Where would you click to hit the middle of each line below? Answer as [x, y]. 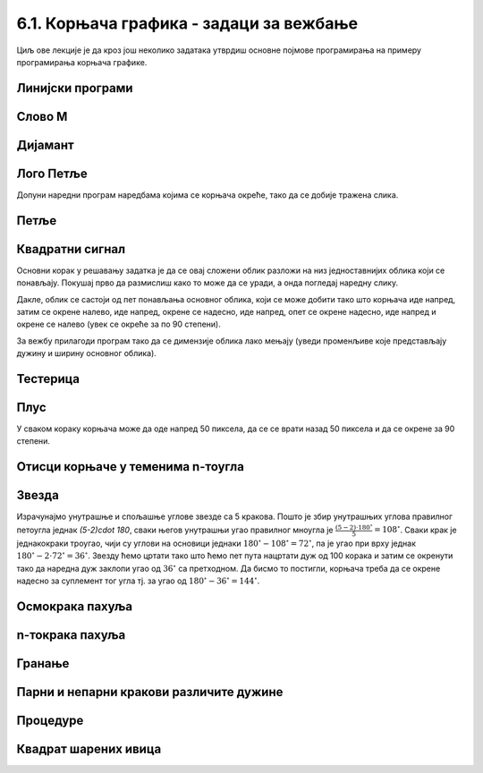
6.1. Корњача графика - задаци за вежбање [187, 23]
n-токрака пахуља [71, 635]
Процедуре [50, 720]
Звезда [38, 495]
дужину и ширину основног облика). [86, 353]
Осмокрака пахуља [75, 606]
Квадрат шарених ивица [89, 748]
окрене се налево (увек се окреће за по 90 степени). [119, 324]
